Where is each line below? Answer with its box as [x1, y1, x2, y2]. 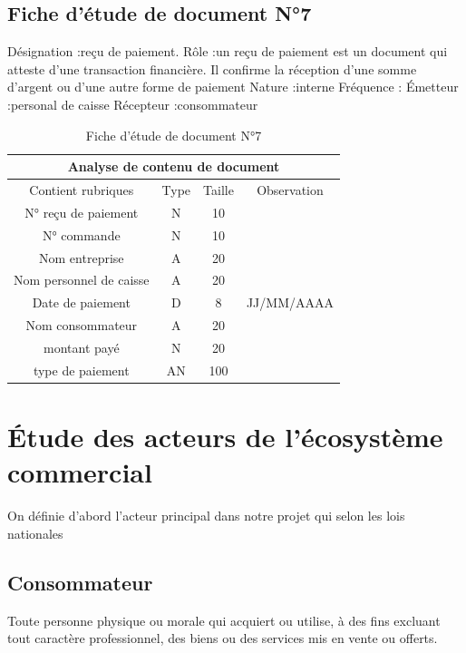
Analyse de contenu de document [67, 157, 280, 176]
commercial [7, 453, 152, 491]
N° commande [42, 225, 121, 244]
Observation [257, 180, 324, 200]
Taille [203, 180, 234, 200]
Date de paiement [32, 293, 131, 312]
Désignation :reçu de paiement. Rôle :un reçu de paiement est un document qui [7, 42, 448, 61]
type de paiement [33, 360, 130, 379]
